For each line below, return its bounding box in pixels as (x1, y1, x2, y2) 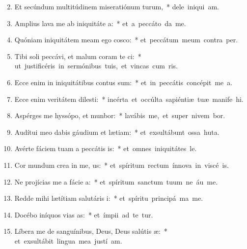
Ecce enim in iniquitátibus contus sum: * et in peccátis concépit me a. (14, 77, 233, 87)
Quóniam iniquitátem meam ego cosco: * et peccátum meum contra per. (14, 34, 238, 45)
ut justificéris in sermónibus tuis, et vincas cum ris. (14, 61, 178, 71)
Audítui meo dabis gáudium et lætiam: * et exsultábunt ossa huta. (14, 126, 220, 137)
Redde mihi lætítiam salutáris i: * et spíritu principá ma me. (14, 193, 203, 203)
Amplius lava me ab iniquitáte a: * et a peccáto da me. (14, 18, 186, 28)
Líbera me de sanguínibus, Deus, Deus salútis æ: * (14, 226, 167, 236)
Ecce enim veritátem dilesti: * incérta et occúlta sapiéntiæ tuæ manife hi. (14, 93, 244, 104)
